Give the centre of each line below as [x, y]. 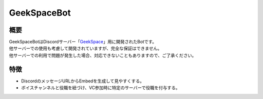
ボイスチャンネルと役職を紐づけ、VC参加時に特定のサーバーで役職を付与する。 [101, 88]
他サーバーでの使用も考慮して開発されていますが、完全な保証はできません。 [85, 48]
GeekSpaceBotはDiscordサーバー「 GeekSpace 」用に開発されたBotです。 [83, 42]
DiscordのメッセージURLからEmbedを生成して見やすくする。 [83, 81]
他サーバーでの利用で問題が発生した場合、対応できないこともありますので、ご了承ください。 [103, 55]
